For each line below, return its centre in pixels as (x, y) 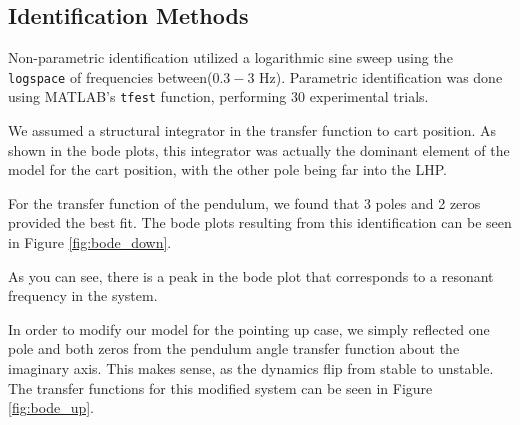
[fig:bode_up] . (51, 407)
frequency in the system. (83, 295)
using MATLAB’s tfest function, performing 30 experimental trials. (218, 96)
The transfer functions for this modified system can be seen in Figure (220, 387)
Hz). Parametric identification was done (381, 76)
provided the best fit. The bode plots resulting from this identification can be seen (260, 222)
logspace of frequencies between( (110, 76)
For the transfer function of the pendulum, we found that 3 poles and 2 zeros (244, 202)
